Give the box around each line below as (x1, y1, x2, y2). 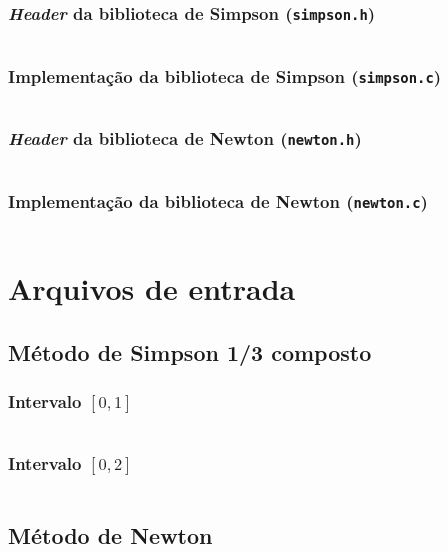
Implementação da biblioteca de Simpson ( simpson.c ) (8, 63, 442, 88)
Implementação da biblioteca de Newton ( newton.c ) (8, 189, 428, 214)
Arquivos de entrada (8, 268, 296, 309)
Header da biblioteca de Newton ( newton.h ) (8, 126, 362, 151)
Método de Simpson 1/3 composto (8, 336, 372, 367)
